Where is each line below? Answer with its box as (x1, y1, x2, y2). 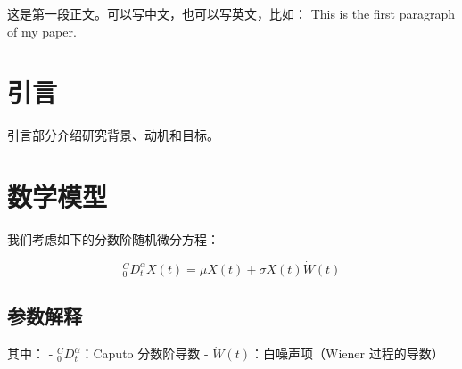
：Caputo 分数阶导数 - (80, 344, 209, 363)
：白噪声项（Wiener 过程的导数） (250, 344, 444, 363)
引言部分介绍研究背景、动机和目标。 (7, 126, 219, 144)
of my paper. (7, 21, 77, 40)
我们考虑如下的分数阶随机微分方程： (7, 230, 219, 249)
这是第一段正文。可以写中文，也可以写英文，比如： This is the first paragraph (7, 4, 456, 22)
